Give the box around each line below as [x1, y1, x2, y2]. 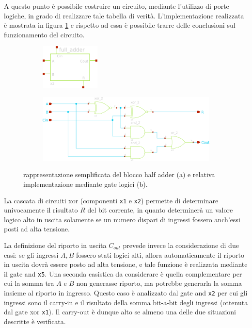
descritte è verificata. [4, 316, 66, 326]
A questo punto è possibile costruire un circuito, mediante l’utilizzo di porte [4, 1, 229, 11]
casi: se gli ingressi [4, 249, 59, 260]
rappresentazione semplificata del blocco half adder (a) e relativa [23, 169, 215, 180]
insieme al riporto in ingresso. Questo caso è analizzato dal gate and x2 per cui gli [4, 288, 248, 298]
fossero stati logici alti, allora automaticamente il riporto [76, 249, 244, 260]
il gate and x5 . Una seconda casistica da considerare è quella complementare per [4, 268, 242, 279]
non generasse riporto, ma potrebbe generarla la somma [76, 278, 242, 288]
